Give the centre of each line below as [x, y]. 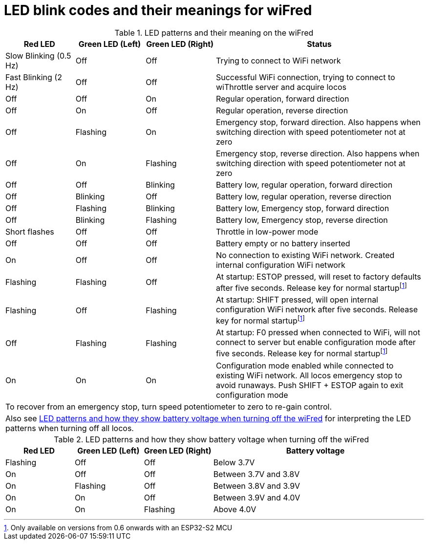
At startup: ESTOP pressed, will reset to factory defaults [318, 276]
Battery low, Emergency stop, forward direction [302, 208]
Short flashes [30, 231]
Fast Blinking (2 [34, 77]
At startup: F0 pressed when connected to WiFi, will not [318, 333]
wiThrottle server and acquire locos [281, 87]
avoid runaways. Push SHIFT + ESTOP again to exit [310, 385]
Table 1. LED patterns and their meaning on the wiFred [214, 33]
